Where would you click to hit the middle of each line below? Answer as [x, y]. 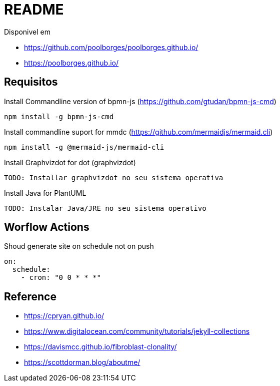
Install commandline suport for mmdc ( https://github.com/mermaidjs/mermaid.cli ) [138, 132]
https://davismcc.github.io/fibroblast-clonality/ [100, 347]
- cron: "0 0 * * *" [61, 278]
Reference [30, 296]
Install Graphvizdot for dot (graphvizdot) [70, 162]
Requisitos [31, 82]
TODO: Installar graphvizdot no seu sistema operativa [114, 177]
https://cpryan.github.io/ [64, 316]
